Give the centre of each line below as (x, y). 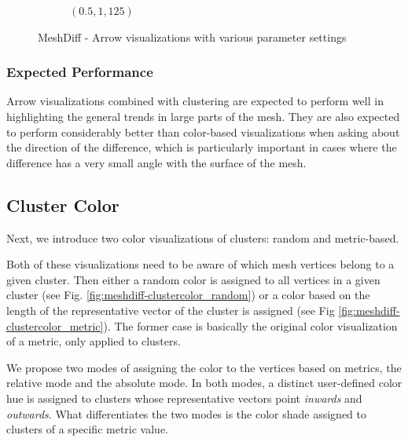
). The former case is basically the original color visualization (250, 325)
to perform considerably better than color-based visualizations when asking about (203, 132)
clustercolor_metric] (55, 325)
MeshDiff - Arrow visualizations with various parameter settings (192, 37)
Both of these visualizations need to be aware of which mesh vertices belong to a (200, 264)
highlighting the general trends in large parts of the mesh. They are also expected (203, 116)
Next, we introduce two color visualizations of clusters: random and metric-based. (203, 237)
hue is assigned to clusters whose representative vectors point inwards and (184, 398)
